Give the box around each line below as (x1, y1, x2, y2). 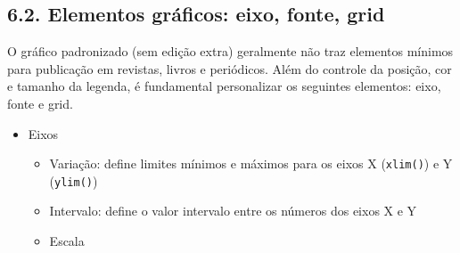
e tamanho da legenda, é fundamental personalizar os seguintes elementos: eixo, (7, 77, 441, 95)
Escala (49, 232, 85, 250)
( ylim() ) (49, 171, 98, 190)
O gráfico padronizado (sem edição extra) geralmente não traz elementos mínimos (7, 42, 454, 61)
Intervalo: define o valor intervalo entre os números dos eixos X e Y (49, 201, 417, 220)
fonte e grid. (7, 94, 73, 112)
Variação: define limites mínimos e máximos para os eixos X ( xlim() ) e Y (49, 154, 453, 173)
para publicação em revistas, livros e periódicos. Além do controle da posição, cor (7, 59, 452, 78)
